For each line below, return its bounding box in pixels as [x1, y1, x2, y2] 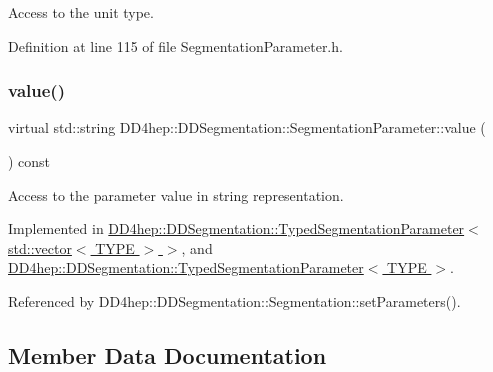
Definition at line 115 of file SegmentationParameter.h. [8, 35, 343, 56]
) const [8, 151, 51, 171]
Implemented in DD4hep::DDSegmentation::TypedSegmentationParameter [8, 218, 465, 239]
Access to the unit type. [8, 2, 154, 22]
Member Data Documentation [8, 339, 327, 370]
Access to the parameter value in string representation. [8, 184, 344, 205]
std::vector [8, 237, 72, 258]
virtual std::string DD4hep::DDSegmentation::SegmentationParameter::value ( [8, 117, 486, 138]
